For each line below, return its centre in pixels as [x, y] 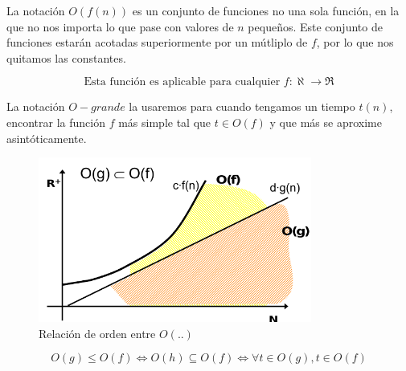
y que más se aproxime [326, 122]
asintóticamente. [47, 138]
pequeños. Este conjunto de [315, 26]
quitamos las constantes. [66, 57]
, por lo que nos [355, 42]
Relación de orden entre [97, 333]
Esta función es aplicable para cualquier [182, 82]
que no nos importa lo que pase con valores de [120, 26]
